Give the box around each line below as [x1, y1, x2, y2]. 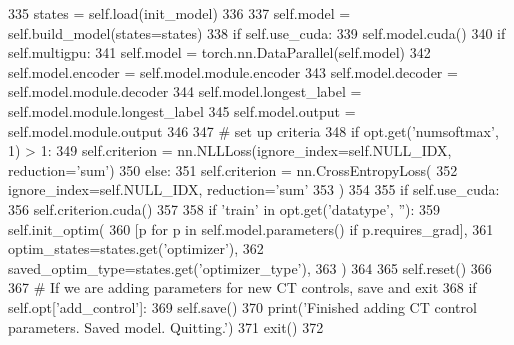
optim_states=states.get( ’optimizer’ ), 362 [8, 238, 264, 259]
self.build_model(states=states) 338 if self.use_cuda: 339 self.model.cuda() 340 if [8, 22, 506, 43]
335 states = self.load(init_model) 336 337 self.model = [8, 3, 351, 23]
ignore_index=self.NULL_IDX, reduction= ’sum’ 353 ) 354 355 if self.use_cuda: [8, 179, 500, 200]
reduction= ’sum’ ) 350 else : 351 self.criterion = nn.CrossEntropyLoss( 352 [8, 159, 458, 180]
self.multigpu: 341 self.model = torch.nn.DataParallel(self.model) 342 [8, 42, 431, 63]
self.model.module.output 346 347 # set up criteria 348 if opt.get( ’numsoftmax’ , [8, 120, 499, 141]
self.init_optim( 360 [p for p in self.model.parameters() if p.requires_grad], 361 [8, 218, 494, 239]
